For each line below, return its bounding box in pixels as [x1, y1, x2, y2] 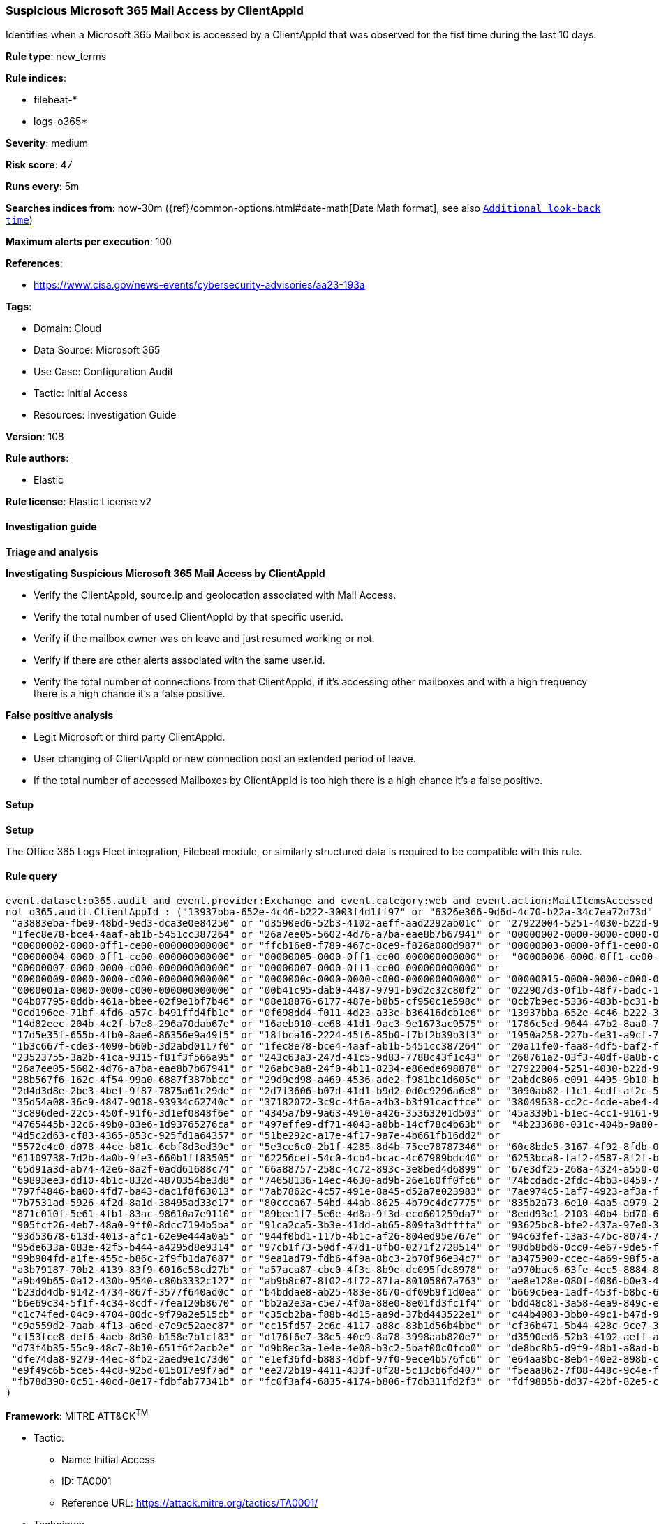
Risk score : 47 [6, 159, 73, 171]
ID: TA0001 [61, 1474, 112, 1487]
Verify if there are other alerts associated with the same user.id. [34, 653, 325, 666]
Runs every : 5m [6, 180, 80, 193]
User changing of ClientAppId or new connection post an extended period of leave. [34, 752, 416, 764]
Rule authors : [6, 452, 69, 465]
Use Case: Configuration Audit [34, 365, 174, 378]
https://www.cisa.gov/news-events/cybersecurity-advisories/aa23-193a [34, 279, 365, 291]
